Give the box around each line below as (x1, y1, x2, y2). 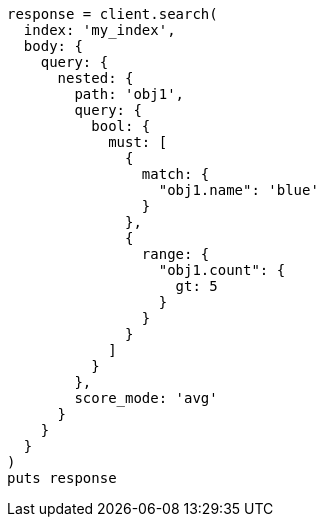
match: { (141, 166, 210, 182)
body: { (23, 38, 83, 54)
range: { (141, 246, 210, 262)
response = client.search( (7, 6, 218, 22)
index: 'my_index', (23, 22, 176, 38)
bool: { (91, 118, 151, 134)
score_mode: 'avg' (74, 390, 218, 406)
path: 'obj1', (74, 86, 185, 102)
